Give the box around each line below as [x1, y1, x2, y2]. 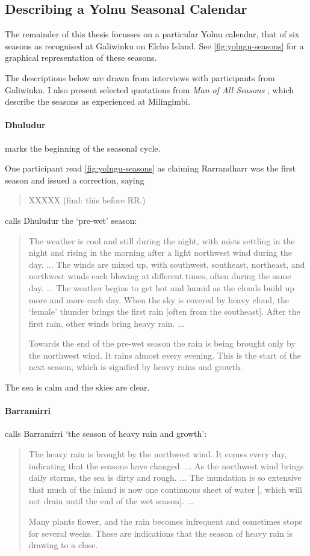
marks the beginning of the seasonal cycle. [5, 141, 161, 154]
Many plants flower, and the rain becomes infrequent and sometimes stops [28, 515, 302, 528]
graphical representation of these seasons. [5, 51, 157, 64]
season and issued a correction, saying [5, 173, 144, 186]
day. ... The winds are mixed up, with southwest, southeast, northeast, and [28, 258, 305, 270]
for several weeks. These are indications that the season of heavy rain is [28, 527, 293, 539]
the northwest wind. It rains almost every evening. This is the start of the [28, 348, 301, 361]
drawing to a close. [28, 539, 98, 551]
